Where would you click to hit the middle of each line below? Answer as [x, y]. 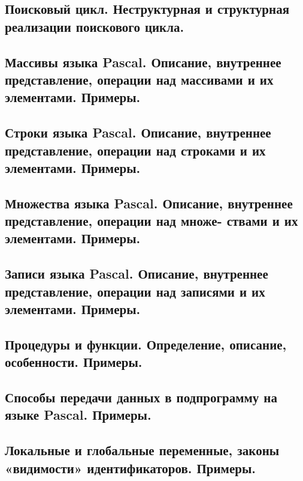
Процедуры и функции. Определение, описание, [146, 344]
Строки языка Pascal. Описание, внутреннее [138, 132]
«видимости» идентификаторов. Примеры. [131, 467]
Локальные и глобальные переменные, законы [142, 450]
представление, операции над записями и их [135, 291]
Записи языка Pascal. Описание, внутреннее [137, 274]
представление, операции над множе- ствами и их [151, 221]
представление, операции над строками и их [135, 150]
